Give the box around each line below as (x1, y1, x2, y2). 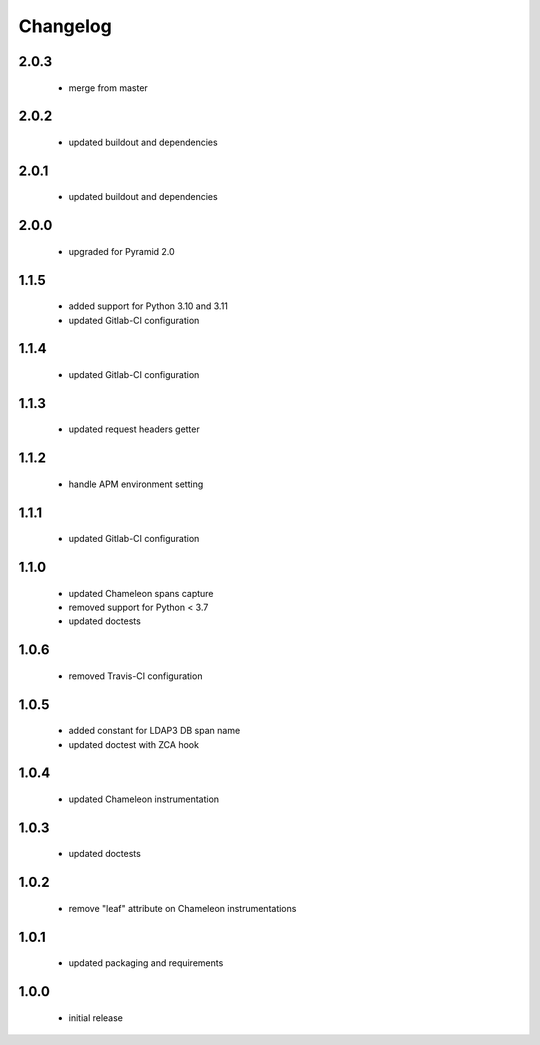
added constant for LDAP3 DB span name (68, 725, 241, 737)
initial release (68, 1011, 124, 1024)
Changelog (18, 15, 112, 37)
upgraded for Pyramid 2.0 (68, 245, 175, 257)
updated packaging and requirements (68, 957, 224, 969)
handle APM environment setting (68, 478, 204, 490)
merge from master (68, 81, 149, 94)
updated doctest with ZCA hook (68, 738, 200, 750)
